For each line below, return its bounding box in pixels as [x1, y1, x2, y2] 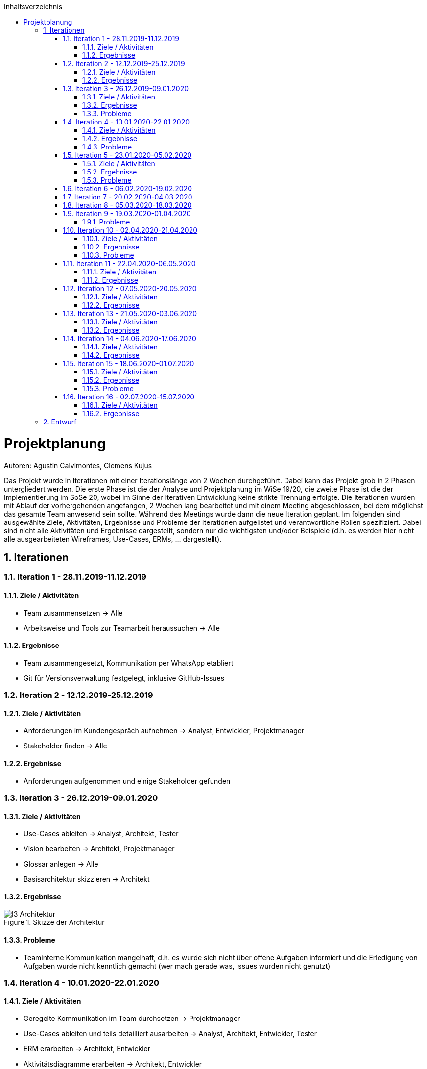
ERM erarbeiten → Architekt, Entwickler [24, 1044, 151, 1053]
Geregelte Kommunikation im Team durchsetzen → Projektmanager [24, 1014, 240, 1023]
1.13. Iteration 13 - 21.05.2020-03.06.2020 [63, 309, 197, 318]
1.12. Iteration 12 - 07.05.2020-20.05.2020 [63, 284, 197, 293]
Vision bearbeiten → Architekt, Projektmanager [24, 845, 175, 853]
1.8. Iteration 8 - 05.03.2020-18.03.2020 [63, 201, 192, 209]
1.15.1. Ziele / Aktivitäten [82, 368, 158, 376]
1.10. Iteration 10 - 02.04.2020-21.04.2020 [63, 226, 198, 234]
